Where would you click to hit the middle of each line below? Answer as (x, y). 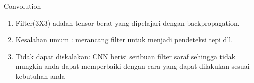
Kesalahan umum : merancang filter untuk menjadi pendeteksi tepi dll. (124, 40)
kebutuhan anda (40, 76)
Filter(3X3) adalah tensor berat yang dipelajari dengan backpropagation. (128, 23)
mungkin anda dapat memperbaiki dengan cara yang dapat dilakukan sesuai (133, 66)
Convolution (23, 6)
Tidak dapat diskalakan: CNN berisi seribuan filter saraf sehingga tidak (126, 56)
